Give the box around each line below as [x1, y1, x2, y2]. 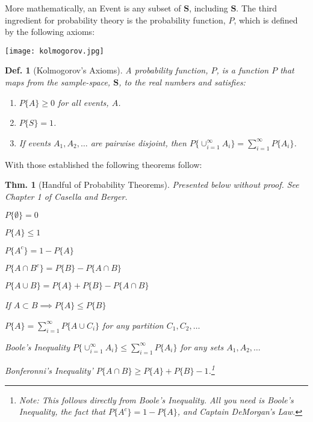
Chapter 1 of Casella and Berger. [5, 190, 128, 202]
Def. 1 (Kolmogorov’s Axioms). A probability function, [5, 64, 208, 76]
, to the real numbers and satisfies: [119, 76, 246, 88]
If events [19, 136, 51, 149]
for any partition [102, 318, 164, 331]
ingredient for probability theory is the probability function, [5, 13, 226, 26]
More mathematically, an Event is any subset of [5, 2, 181, 14]
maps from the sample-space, [5, 76, 111, 88]
